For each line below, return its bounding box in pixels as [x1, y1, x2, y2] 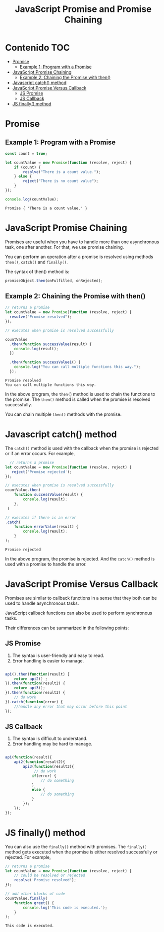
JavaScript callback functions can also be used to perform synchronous [5, 610, 153, 616]
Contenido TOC [5, 42, 70, 53]
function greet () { [14, 900, 55, 906]
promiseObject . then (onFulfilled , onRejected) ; [5, 278, 103, 283]
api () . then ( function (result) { [5, 671, 70, 677]
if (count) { [14, 165, 41, 170]
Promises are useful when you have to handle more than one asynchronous [5, 239, 160, 245]
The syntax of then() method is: [5, 269, 69, 275]
